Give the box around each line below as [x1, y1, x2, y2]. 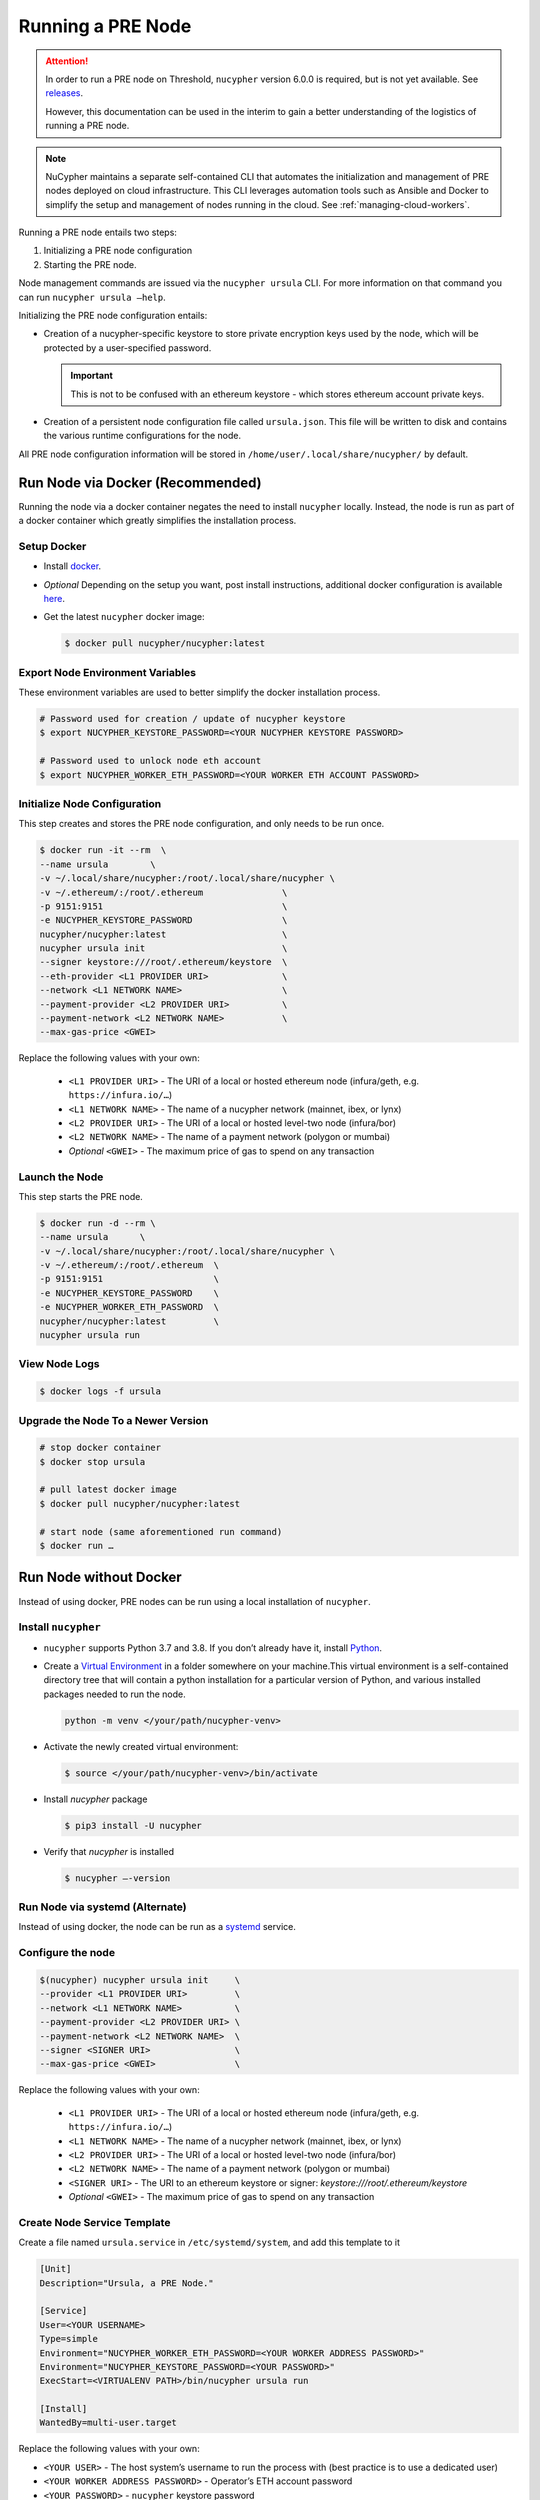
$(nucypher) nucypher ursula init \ [39, 1975, 240, 1985]
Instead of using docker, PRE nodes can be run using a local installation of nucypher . [18, 1595, 371, 1607]
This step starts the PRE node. [18, 1190, 144, 1202]
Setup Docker [18, 539, 87, 553]
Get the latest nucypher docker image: [43, 611, 205, 623]
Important [70, 370, 114, 382]
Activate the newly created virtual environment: [43, 1740, 239, 1752]
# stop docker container [39, 1442, 162, 1454]
